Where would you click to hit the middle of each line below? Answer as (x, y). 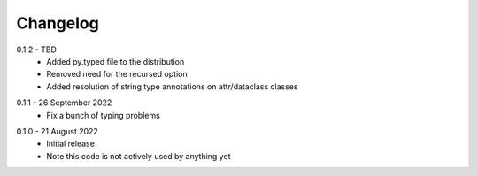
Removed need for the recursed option (117, 74)
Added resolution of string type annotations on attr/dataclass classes (172, 86)
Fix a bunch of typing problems (104, 115)
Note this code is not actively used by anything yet (139, 156)
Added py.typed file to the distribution (116, 61)
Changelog (58, 23)
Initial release (70, 144)
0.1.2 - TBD (37, 50)
